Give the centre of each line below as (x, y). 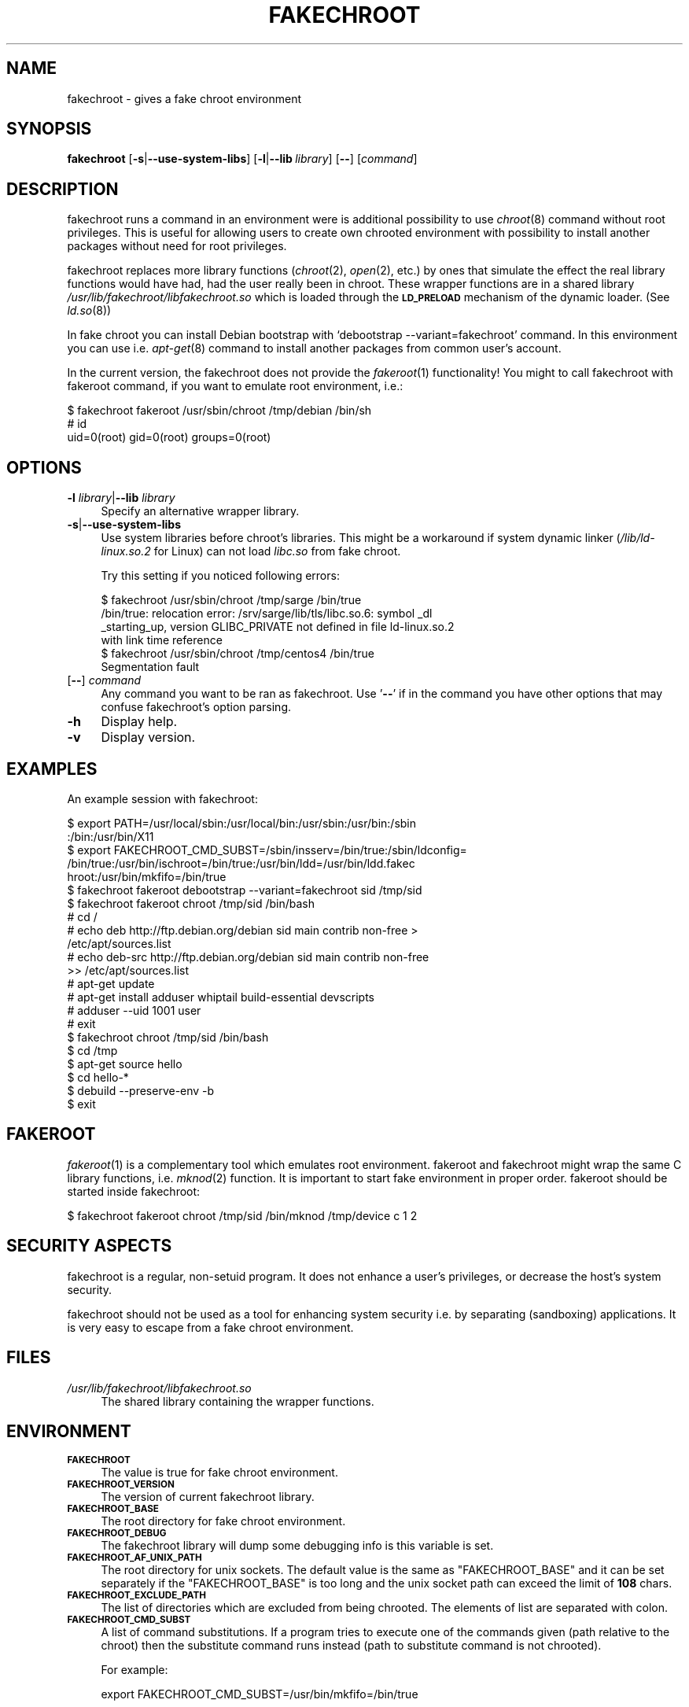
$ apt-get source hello (125, 1064)
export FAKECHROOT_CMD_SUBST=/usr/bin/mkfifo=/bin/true (260, 1694)
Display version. (148, 737)
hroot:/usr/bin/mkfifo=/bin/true (147, 876)
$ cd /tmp (92, 1050)
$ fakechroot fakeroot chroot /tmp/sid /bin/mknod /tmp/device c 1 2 (242, 1215)
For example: (134, 1670)
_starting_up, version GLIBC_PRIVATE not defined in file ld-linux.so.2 (278, 627)
